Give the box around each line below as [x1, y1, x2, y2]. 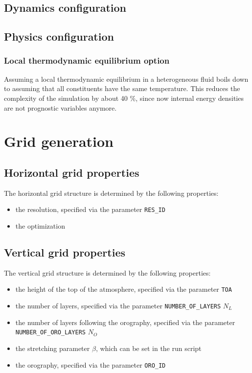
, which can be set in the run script [95, 343, 202, 353]
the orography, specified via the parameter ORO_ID [15, 359, 166, 370]
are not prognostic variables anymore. [4, 102, 117, 113]
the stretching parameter [15, 343, 90, 353]
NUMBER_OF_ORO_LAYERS [15, 329, 86, 336]
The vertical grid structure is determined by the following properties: [4, 267, 211, 278]
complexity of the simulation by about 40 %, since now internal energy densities [4, 93, 244, 103]
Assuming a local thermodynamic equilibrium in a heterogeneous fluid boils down [4, 73, 249, 84]
